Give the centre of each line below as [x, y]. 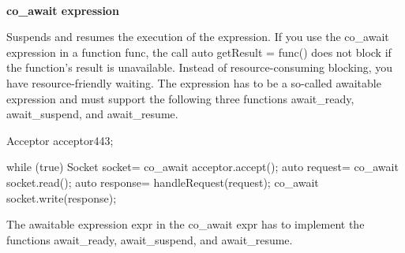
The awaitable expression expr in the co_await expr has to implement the [186, 224]
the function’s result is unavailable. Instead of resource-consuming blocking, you [200, 67]
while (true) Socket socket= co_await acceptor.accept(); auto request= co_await [202, 167]
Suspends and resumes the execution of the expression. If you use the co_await [198, 37]
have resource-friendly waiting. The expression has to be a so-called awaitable [194, 82]
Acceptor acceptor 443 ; [60, 140]
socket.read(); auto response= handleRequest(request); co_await [163, 182]
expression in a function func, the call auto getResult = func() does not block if [199, 52]
